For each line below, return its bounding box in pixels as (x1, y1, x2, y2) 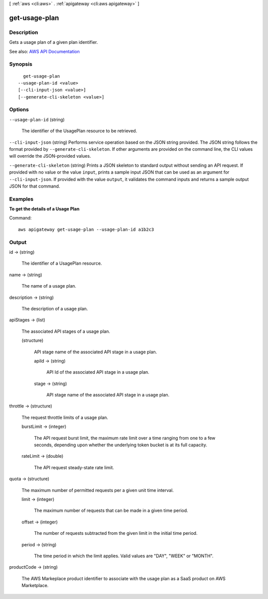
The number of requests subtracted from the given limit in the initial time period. (34, 530, 198, 536)
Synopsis (9, 61, 32, 68)
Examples (9, 196, 34, 202)
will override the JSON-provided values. (9, 153, 91, 159)
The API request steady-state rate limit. (34, 464, 114, 470)
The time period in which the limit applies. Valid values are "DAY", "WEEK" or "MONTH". (34, 553, 213, 559)
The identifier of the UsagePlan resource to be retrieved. (21, 128, 137, 134)
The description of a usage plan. (21, 305, 88, 311)
